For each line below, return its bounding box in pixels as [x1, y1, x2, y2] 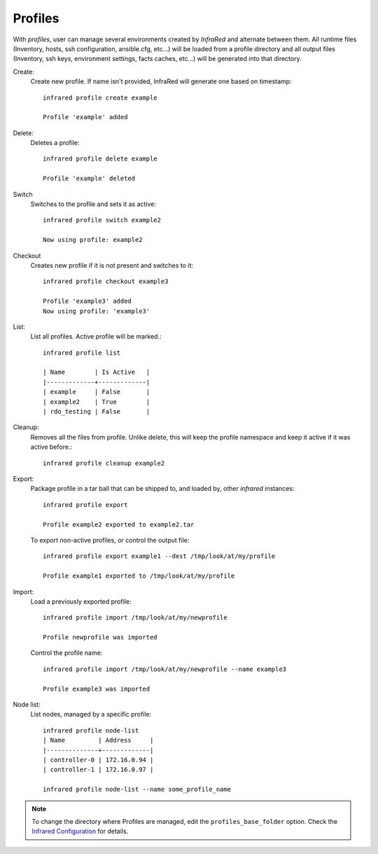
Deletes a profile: [30, 139, 80, 147]
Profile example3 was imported [43, 684, 150, 693]
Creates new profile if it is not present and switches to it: [30, 261, 194, 269]
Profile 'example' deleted [43, 175, 136, 182]
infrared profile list [43, 348, 121, 357]
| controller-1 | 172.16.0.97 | [43, 766, 154, 774]
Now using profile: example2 [43, 236, 143, 244]
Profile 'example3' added [43, 297, 132, 305]
